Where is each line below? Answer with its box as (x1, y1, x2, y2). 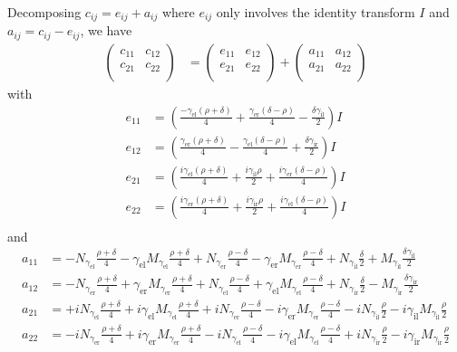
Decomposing (7, 3, 82, 21)
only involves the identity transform (216, 3, 415, 21)
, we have (80, 21, 132, 40)
